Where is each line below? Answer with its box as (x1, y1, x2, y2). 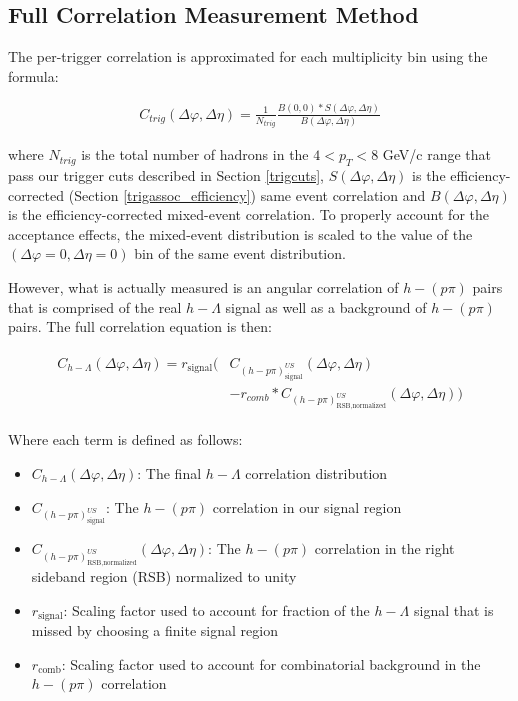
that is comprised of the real (8, 296, 182, 317)
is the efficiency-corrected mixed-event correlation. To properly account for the (8, 204, 489, 225)
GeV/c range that (382, 144, 492, 165)
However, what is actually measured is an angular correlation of (8, 277, 399, 298)
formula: (8, 65, 59, 86)
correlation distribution (245, 462, 388, 483)
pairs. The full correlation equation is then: (8, 316, 272, 337)
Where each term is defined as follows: (8, 429, 243, 450)
